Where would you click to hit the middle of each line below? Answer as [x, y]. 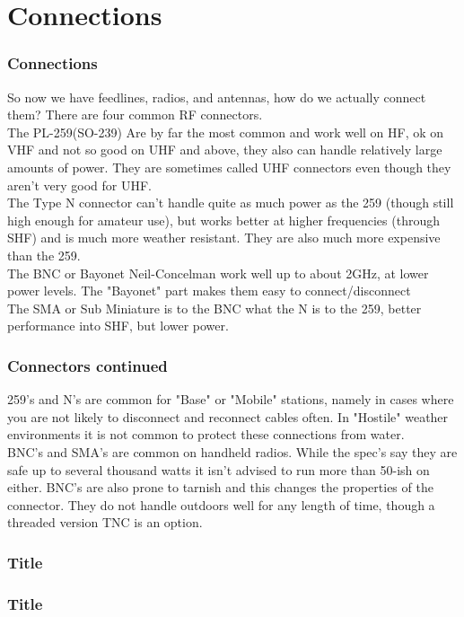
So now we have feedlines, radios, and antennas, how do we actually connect [217, 97]
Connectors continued [88, 365]
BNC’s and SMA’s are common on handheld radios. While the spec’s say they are [232, 451]
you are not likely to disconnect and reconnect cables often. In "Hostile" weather [228, 416]
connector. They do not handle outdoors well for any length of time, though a [221, 504]
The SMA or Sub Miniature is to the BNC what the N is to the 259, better [214, 308]
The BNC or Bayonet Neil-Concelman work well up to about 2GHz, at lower [218, 273]
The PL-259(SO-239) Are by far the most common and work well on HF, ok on [226, 132]
